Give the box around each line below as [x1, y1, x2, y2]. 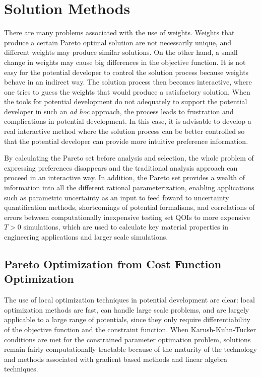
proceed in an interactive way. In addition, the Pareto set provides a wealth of [4, 172, 245, 183]
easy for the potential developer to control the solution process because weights [4, 66, 249, 77]
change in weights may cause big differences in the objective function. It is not [4, 56, 246, 67]
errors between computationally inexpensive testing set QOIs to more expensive [4, 211, 250, 222]
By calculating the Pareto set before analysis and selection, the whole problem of [4, 153, 254, 163]
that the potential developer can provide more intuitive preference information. [4, 135, 248, 146]
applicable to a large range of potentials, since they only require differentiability [4, 314, 250, 325]
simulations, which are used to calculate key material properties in [23, 221, 228, 232]
